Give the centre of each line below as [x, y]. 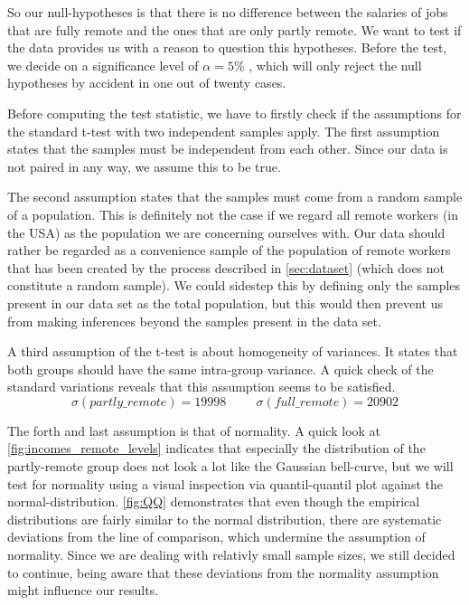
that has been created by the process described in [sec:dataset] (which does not [226, 267]
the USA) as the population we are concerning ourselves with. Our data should [226, 232]
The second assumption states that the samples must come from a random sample [235, 197]
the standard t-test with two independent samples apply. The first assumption [224, 131]
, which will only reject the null [335, 65]
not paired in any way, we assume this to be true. [144, 166]
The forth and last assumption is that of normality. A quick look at [194, 430]
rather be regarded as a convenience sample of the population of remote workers [229, 250]
